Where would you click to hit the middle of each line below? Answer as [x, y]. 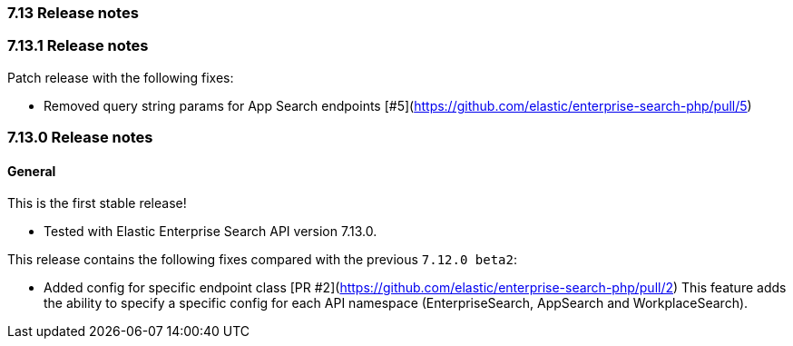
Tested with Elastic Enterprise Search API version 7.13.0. [210, 232]
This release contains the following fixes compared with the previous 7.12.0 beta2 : [263, 260]
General [32, 171]
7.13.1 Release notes [78, 46]
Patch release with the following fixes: [121, 77]
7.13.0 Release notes [80, 138]
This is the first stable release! [97, 203]
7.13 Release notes [73, 13]
